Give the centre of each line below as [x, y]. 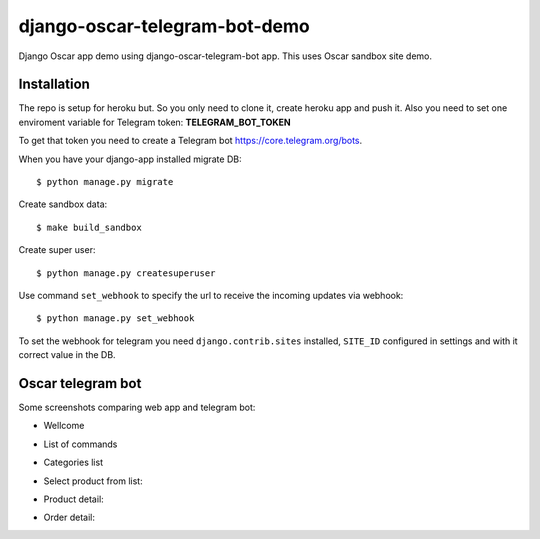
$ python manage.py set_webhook [115, 318]
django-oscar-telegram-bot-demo [164, 26]
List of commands [80, 444]
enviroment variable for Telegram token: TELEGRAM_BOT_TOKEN [154, 122]
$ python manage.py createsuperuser [126, 273]
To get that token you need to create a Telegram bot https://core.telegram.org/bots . [190, 141]
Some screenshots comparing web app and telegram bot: [137, 407]
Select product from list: [93, 481]
